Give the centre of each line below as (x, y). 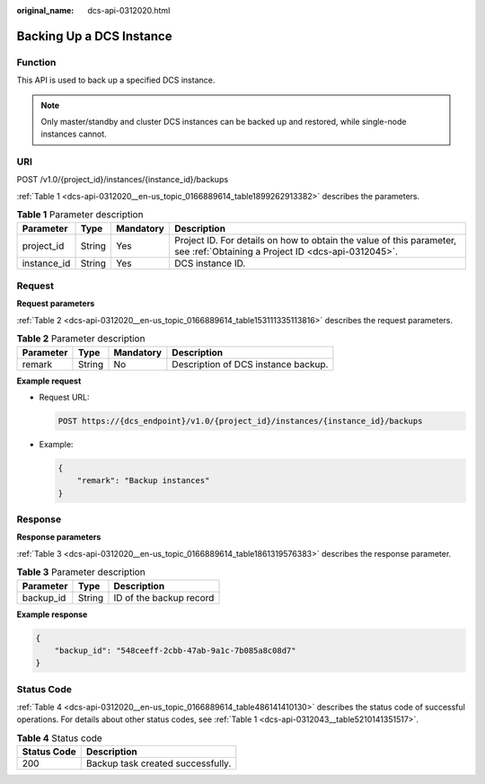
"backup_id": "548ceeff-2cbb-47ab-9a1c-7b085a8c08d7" (175, 650)
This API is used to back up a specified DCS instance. (116, 80)
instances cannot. (74, 134)
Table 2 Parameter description (81, 339)
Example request (49, 381)
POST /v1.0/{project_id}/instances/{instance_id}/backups (123, 180)
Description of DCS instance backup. (250, 364)
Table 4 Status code (59, 738)
